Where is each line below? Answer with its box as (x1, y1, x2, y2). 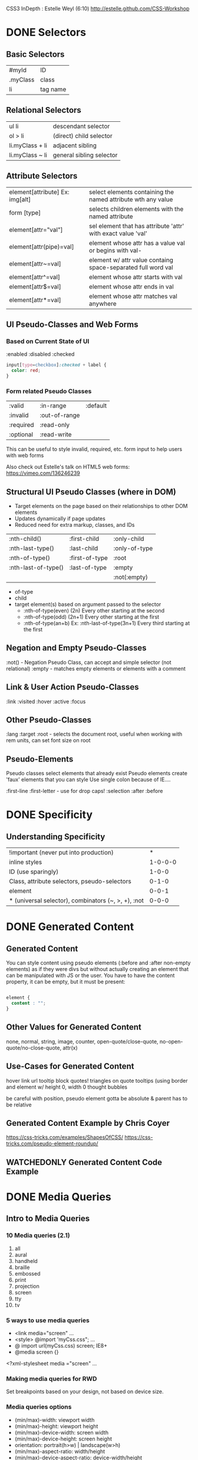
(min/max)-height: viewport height (14, 1422, 98, 1430)
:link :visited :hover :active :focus (6, 698, 86, 705)
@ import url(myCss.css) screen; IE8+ (14, 1342, 108, 1349)
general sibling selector (52, 151, 118, 159)
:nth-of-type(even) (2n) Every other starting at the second (23, 607, 165, 614)
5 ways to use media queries (6, 1316, 90, 1324)
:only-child (113, 535, 144, 543)
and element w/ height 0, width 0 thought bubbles (6, 1083, 128, 1090)
